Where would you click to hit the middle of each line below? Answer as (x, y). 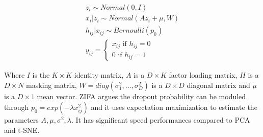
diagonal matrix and (218, 85)
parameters (21, 120)
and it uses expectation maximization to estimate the (174, 107)
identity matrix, (99, 75)
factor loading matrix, (203, 75)
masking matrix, (51, 85)
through (17, 107)
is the (41, 75)
